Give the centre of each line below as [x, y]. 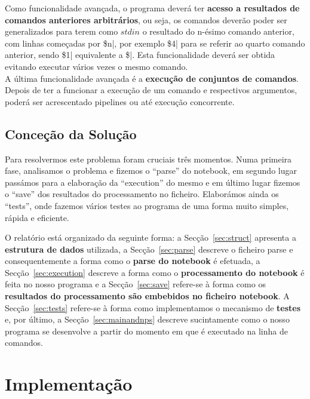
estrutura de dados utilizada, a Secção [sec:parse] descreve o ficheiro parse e [149, 249]
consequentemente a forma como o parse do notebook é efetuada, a [133, 261]
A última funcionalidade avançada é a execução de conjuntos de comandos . [152, 78]
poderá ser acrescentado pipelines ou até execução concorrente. [120, 101]
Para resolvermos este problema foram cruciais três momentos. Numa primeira [148, 159]
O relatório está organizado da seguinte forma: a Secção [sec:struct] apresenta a [151, 237]
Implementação [69, 384]
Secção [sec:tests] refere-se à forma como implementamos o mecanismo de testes [153, 307]
